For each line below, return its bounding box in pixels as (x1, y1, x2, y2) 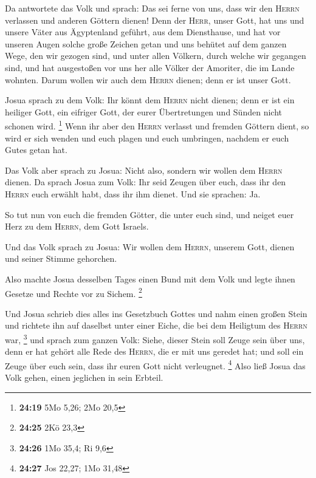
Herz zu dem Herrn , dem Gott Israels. (5, 220, 149, 233)
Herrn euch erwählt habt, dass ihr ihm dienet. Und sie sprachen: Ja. (5, 187, 261, 200)
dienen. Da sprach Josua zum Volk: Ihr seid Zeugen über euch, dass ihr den (5, 176, 286, 188)
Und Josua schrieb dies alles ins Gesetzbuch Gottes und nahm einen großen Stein (5, 307, 307, 319)
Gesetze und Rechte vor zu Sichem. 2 (5, 285, 142, 299)
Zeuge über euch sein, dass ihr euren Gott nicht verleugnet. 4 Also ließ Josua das (5, 357, 306, 372)
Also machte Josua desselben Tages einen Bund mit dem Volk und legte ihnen (5, 272, 295, 285)
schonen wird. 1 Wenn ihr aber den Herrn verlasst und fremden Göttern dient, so (5, 118, 309, 132)
